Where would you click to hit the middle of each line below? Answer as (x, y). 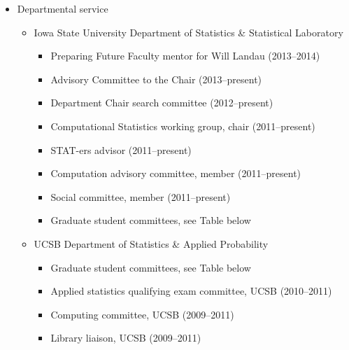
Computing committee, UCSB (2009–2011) (142, 314)
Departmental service (63, 8)
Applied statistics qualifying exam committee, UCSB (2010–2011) (191, 291)
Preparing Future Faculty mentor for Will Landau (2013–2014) (185, 56)
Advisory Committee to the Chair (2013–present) (156, 79)
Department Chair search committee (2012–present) (162, 103)
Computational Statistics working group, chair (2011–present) (183, 126)
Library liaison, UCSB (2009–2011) (126, 338)
